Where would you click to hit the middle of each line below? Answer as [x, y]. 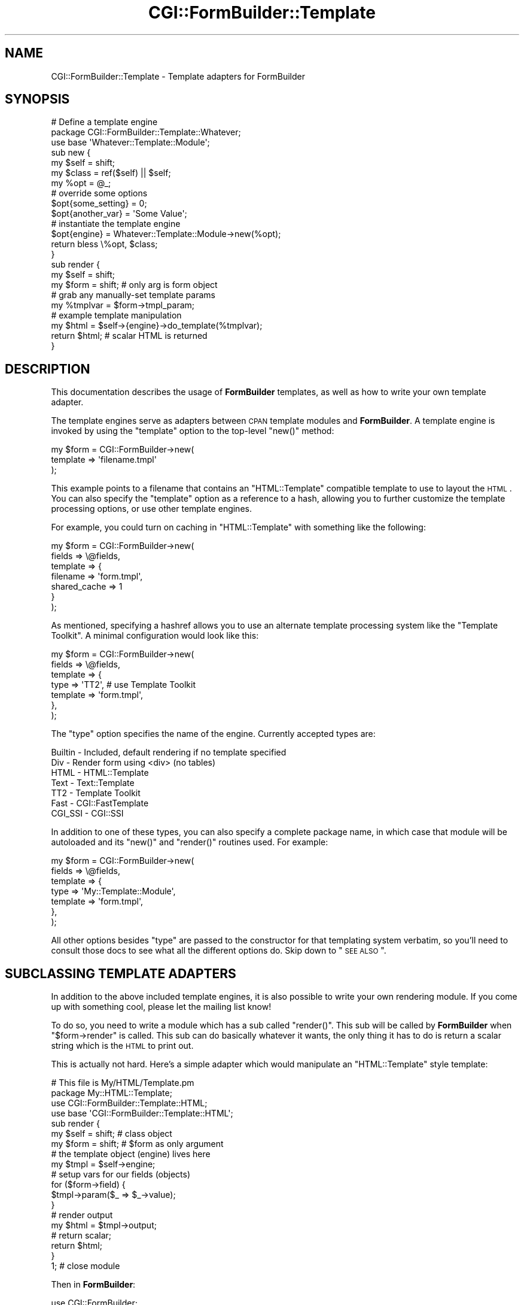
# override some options [99, 193]
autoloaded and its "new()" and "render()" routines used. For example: [190, 842]
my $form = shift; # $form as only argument [137, 1144]
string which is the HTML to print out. [122, 1046]
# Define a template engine [104, 122]
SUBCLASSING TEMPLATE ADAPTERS [121, 973]
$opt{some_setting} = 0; [99, 204]
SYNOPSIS [37, 99]
